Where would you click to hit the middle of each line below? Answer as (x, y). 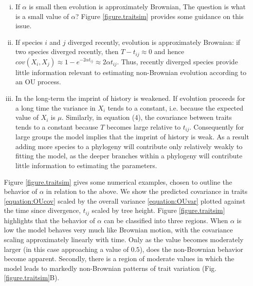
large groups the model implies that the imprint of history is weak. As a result (132, 137)
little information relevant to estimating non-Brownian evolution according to (131, 72)
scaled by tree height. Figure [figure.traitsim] (158, 210)
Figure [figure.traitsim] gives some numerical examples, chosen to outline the (118, 181)
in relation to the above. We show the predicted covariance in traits (147, 191)
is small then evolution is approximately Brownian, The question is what (137, 6)
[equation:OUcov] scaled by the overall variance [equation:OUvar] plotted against (125, 200)
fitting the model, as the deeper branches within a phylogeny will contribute (129, 156)
